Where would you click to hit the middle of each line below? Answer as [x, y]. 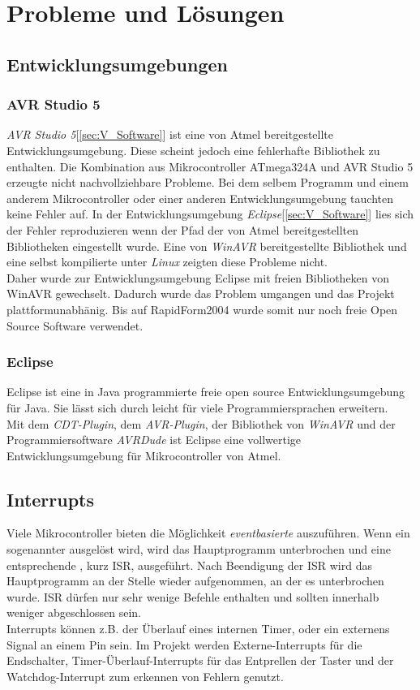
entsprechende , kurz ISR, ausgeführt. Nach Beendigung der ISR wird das [189, 565]
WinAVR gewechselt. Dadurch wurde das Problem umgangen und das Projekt [201, 293]
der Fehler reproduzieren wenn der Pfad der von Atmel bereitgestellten [183, 229]
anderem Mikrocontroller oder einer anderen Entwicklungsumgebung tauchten [200, 198]
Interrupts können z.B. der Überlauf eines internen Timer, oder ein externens [198, 629]
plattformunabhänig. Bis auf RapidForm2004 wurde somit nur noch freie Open [202, 309]
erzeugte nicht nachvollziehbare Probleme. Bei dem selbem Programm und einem [208, 182]
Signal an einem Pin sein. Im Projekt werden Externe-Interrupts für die [184, 644]
